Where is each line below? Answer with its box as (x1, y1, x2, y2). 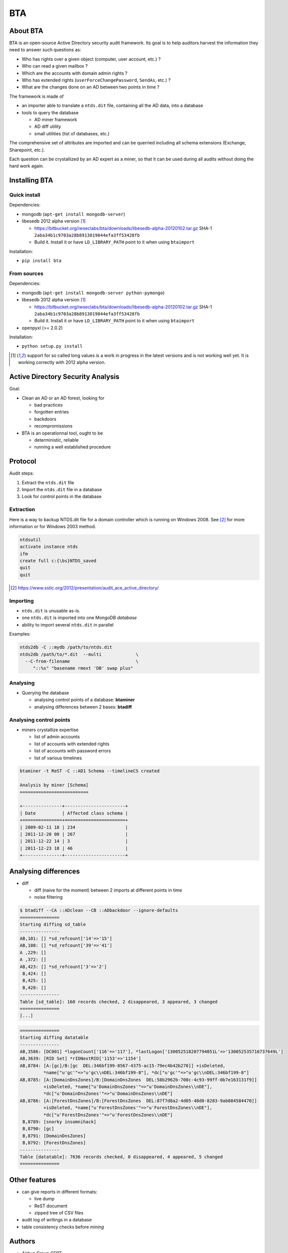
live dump (34, 1196, 55, 1202)
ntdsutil (19, 537, 41, 542)
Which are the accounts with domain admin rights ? (21, 70, 127, 76)
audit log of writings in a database (21, 1217, 92, 1223)
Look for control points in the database (21, 494, 102, 500)
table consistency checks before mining (21, 1223, 104, 1230)
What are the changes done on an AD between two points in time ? (21, 84, 159, 90)
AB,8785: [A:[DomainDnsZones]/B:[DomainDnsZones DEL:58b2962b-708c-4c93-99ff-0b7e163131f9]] (19, 1077, 257, 1083)
